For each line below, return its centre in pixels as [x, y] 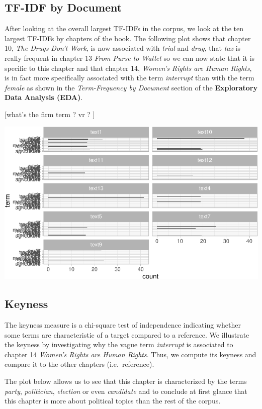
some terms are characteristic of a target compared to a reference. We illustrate [127, 334]
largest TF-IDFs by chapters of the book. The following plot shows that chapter [128, 38]
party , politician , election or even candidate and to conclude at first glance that [126, 391]
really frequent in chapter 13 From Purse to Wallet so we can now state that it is [130, 58]
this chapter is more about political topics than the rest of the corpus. [113, 401]
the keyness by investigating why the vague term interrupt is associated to [119, 344]
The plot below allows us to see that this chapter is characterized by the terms [126, 381]
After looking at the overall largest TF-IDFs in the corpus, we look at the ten [124, 28]
